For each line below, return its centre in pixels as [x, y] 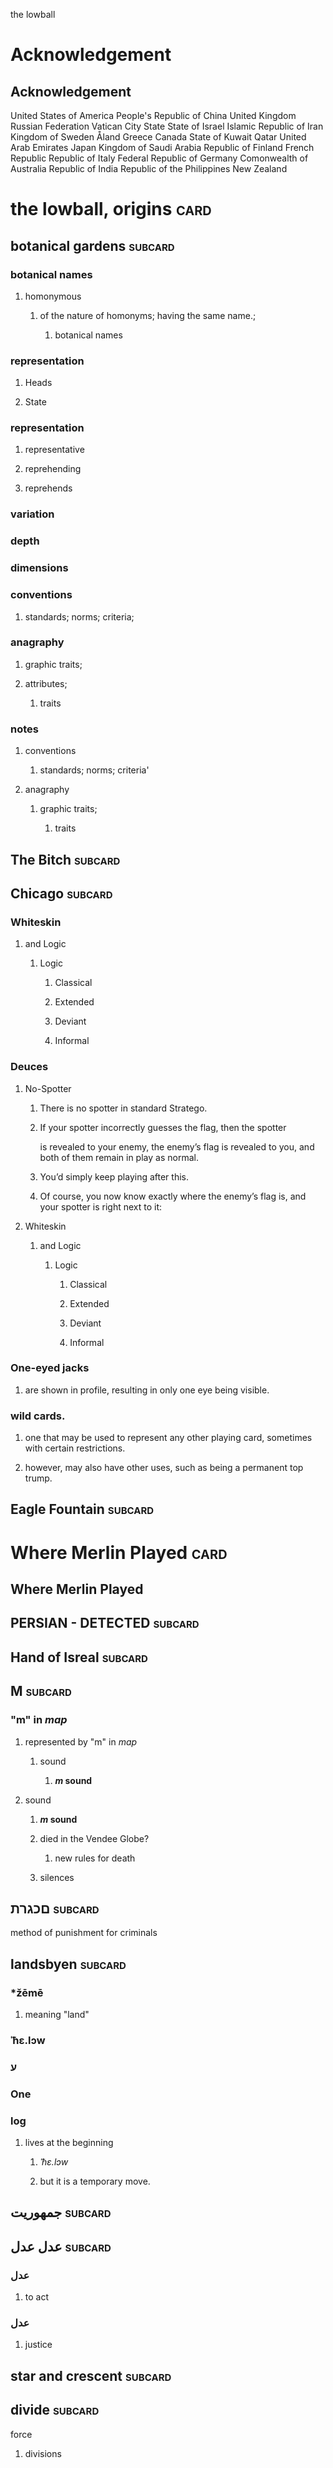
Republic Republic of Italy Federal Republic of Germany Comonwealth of [159, 158]
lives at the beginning [69, 2143]
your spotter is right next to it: [101, 1206]
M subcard [41, 1691]
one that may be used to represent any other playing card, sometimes [168, 1438]
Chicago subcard [61, 893]
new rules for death [95, 1858]
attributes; [46, 683]
